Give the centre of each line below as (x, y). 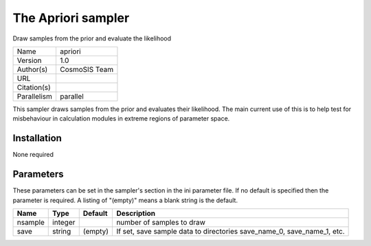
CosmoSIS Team (86, 69)
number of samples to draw (161, 222)
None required (33, 155)
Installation (37, 138)
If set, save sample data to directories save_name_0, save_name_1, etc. (231, 231)
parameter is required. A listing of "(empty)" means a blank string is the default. (125, 200)
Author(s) (32, 69)
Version (29, 60)
